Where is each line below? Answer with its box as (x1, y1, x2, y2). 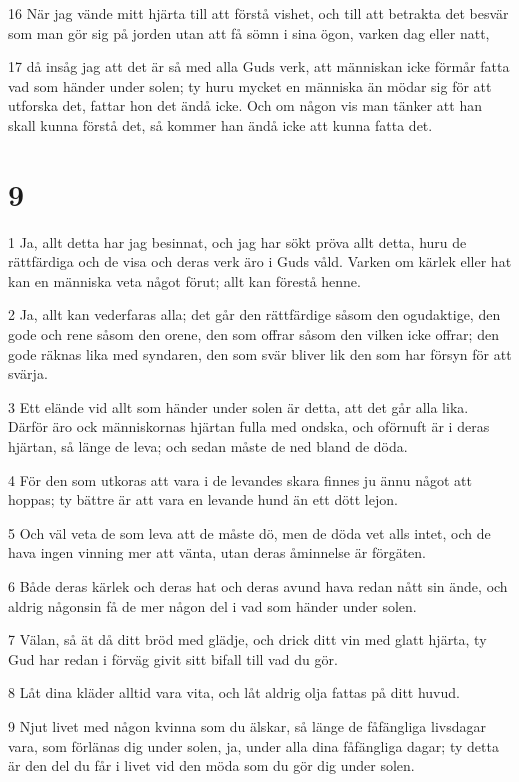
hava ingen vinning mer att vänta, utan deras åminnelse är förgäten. (8, 542, 426, 563)
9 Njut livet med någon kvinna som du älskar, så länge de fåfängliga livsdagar (8, 715, 486, 736)
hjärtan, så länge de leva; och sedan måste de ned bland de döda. (8, 436, 408, 457)
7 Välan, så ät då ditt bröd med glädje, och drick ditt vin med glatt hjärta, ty (8, 629, 487, 650)
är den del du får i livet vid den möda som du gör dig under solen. (8, 755, 415, 776)
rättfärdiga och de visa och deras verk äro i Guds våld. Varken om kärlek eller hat (8, 251, 512, 272)
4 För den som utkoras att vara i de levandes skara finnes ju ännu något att (8, 469, 472, 490)
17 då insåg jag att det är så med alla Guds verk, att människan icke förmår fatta (8, 56, 510, 77)
